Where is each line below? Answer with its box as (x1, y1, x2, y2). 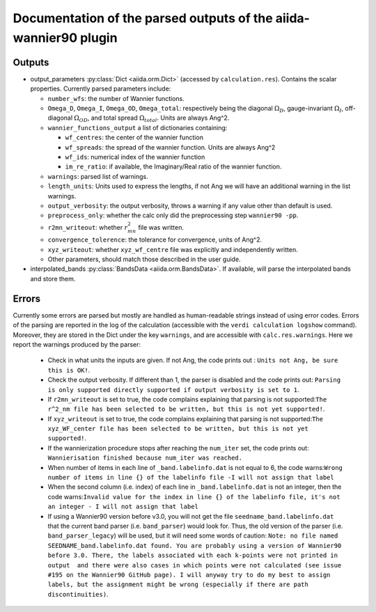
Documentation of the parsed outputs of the (13, 10, 273, 26)
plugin (80, 30, 118, 45)
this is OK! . (47, 366, 91, 374)
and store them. (30, 274, 76, 283)
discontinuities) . (47, 590, 109, 598)
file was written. (138, 223, 185, 231)
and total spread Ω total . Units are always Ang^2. (91, 113, 230, 124)
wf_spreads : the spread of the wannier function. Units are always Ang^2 (65, 143, 276, 151)
